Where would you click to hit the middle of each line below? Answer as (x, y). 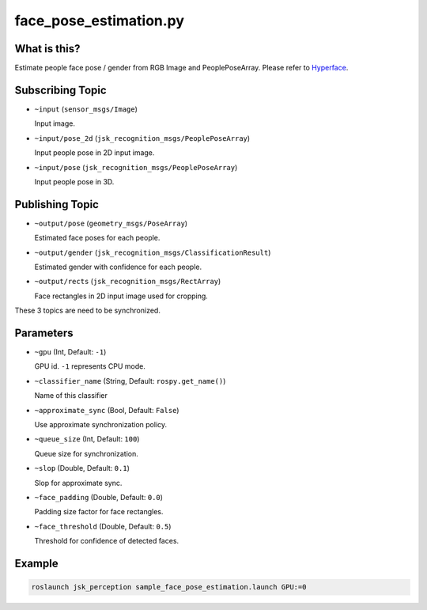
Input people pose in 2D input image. (94, 153)
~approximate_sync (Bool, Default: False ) (107, 410)
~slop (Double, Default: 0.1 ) (82, 468)
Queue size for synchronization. (86, 453)
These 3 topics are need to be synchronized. (88, 311)
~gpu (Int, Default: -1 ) (70, 352)
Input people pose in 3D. (74, 181)
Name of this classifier (71, 396)
